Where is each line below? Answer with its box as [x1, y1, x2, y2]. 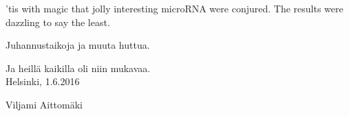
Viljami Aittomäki [6, 97, 83, 111]
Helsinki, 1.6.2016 [6, 74, 80, 89]
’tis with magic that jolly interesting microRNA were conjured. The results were [6, 1, 343, 15]
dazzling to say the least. [6, 14, 110, 29]
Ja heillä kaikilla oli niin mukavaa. [6, 60, 151, 75]
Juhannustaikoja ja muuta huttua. [6, 38, 150, 52]
